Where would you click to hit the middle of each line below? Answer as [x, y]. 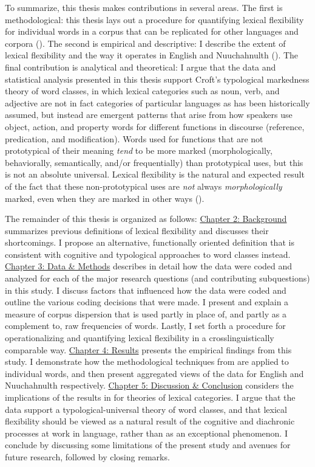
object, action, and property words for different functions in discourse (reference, [155, 126]
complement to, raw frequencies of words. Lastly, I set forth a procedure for [145, 326]
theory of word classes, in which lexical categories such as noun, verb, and [142, 91]
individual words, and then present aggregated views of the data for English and [154, 373]
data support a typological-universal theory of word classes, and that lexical [146, 409]
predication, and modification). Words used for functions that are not [134, 138]
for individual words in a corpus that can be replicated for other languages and [152, 31]
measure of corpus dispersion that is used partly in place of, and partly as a [146, 313]
